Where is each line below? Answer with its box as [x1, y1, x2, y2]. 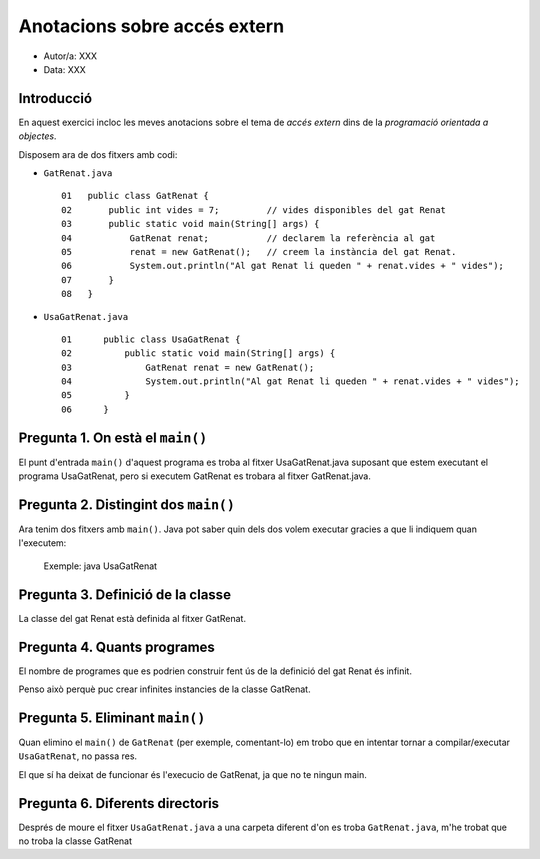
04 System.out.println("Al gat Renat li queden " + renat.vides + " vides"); [61, 376, 520, 387]
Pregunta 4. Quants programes [18, 638, 215, 655]
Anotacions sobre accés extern [18, 15, 285, 37]
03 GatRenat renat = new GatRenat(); [61, 361, 315, 373]
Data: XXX [43, 63, 87, 75]
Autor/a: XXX [43, 50, 98, 62]
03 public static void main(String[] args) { [61, 218, 320, 230]
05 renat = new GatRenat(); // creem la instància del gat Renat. [61, 246, 457, 257]
